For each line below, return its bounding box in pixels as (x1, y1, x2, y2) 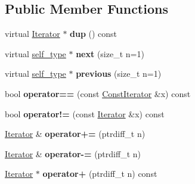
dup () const (70, 27, 117, 40)
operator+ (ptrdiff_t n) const (42, 167, 157, 180)
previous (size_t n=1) (76, 67, 162, 80)
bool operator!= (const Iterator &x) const (5, 107, 165, 120)
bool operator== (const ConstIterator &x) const (5, 87, 191, 99)
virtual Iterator (5, 27, 60, 40)
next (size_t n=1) (76, 47, 144, 60)
